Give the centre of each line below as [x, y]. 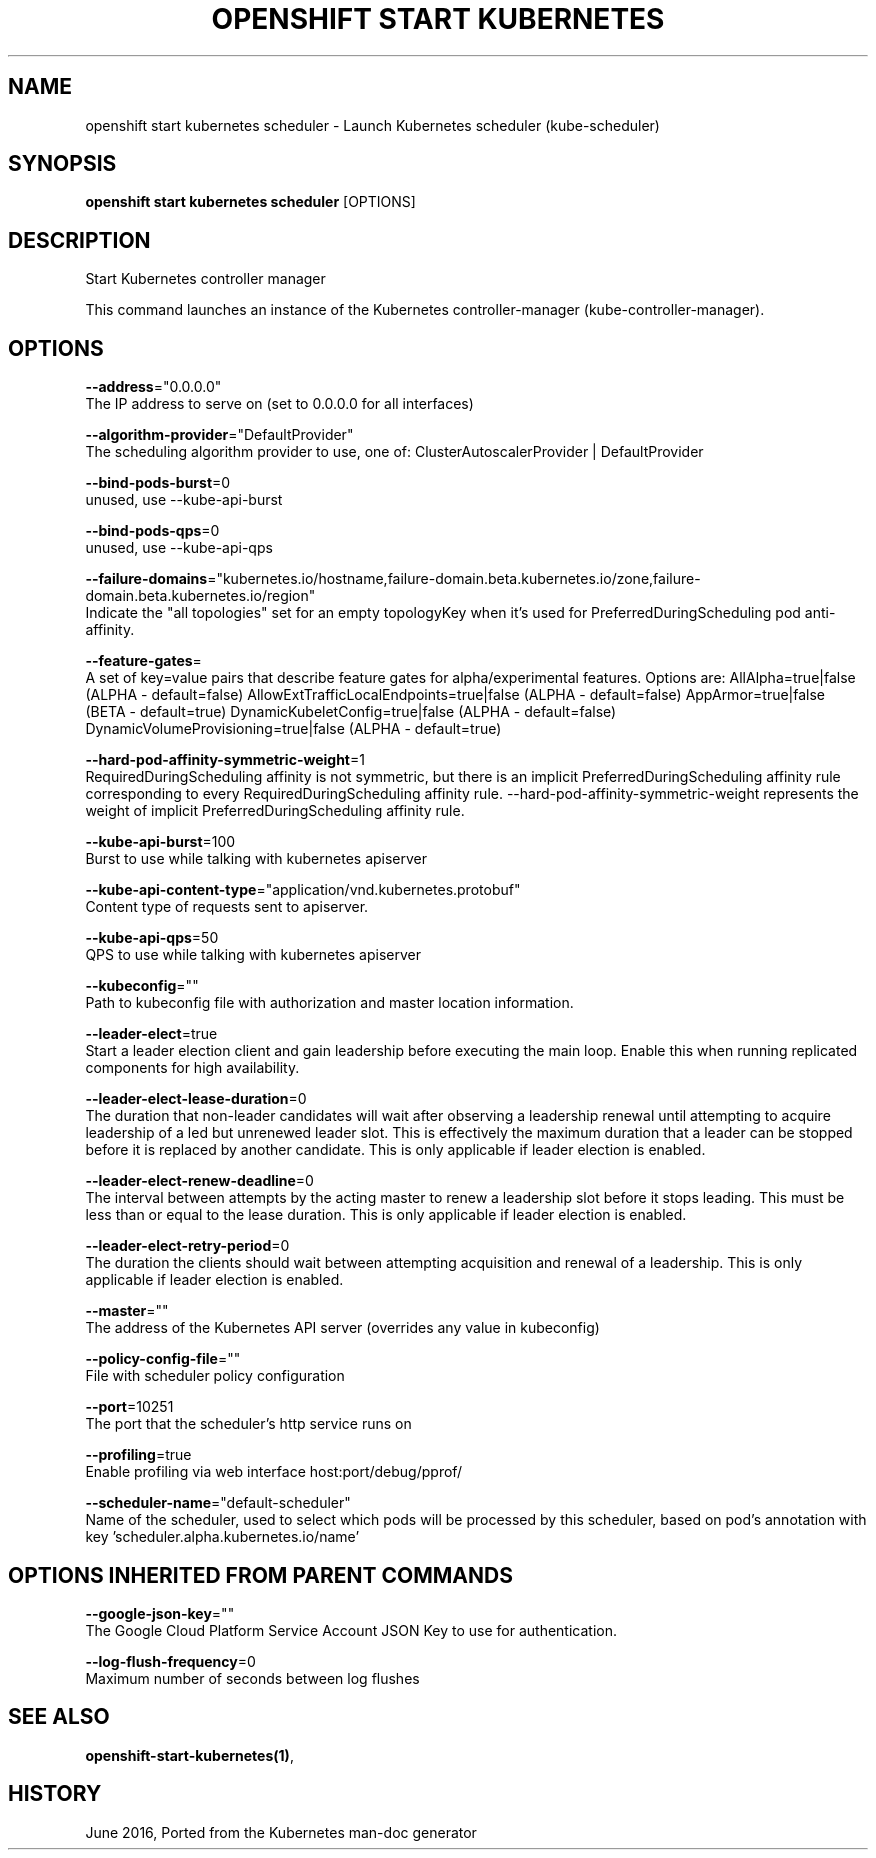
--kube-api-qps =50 [152, 938]
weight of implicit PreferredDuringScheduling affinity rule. [275, 811]
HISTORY [55, 1794]
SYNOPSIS [62, 164]
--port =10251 [129, 1407]
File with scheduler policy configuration [215, 1376]
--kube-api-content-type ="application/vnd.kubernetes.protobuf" [303, 890]
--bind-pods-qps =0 [152, 531]
